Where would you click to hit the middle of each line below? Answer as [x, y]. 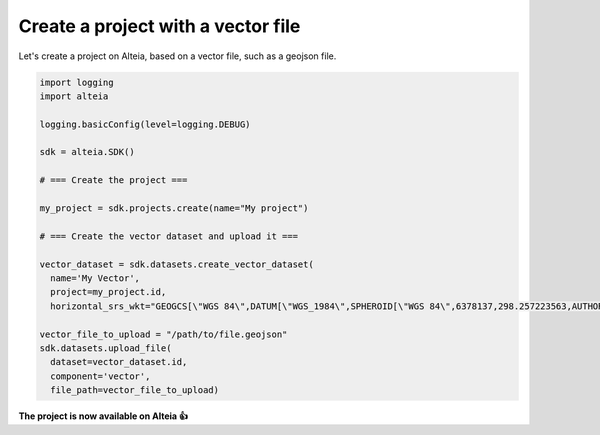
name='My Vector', [95, 278]
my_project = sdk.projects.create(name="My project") [174, 208]
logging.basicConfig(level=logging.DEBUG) [145, 124]
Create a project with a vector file [159, 26]
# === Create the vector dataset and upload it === [169, 236]
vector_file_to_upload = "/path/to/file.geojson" [163, 334]
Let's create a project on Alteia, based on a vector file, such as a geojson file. [177, 56]
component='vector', [100, 376]
